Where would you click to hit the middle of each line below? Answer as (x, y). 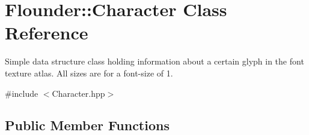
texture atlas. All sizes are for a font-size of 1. (89, 73)
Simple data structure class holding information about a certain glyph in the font (154, 61)
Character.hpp (78, 93)
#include (22, 93)
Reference (47, 33)
